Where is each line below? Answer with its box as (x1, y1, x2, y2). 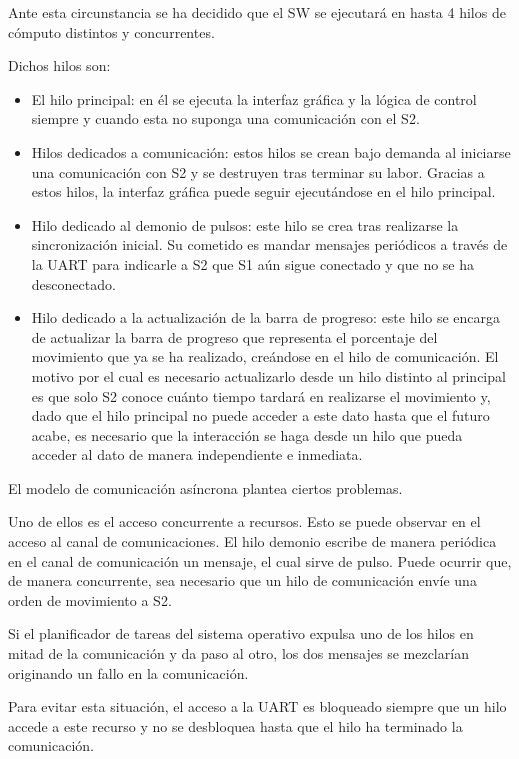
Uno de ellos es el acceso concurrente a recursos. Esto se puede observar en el (8, 511, 481, 532)
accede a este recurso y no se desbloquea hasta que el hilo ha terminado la (8, 715, 463, 736)
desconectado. (31, 273, 116, 294)
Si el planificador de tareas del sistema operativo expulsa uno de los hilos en (8, 623, 474, 644)
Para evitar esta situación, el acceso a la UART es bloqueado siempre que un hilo (8, 696, 507, 717)
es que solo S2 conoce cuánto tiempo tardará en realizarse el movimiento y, (31, 385, 491, 406)
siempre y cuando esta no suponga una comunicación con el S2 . (31, 108, 420, 129)
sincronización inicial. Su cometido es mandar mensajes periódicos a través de (31, 234, 508, 255)
